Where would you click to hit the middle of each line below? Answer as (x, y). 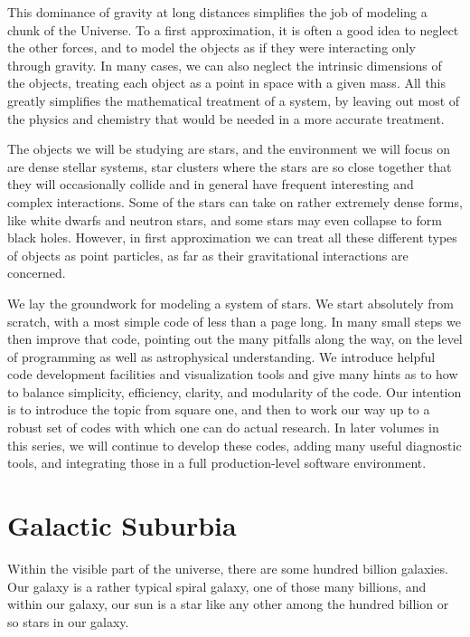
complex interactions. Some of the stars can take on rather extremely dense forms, (235, 201)
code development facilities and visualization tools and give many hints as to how (233, 374)
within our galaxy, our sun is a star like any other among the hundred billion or (228, 604)
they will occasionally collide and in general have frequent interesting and (211, 184)
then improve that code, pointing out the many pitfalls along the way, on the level (235, 339)
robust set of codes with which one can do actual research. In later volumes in (223, 428)
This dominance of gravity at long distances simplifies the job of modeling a (217, 12)
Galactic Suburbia (122, 525)
